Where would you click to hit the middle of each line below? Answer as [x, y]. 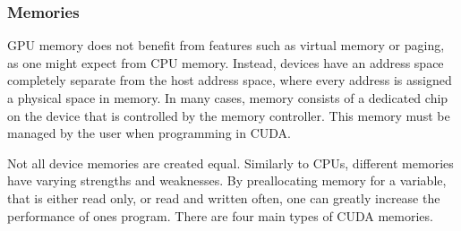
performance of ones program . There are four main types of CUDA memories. [220, 215]
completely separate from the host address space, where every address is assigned [230, 80]
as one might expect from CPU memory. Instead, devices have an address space [226, 62]
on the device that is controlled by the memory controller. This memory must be [229, 115]
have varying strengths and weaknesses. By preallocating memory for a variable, [227, 180]
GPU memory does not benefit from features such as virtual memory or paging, [226, 45]
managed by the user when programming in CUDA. [149, 133]
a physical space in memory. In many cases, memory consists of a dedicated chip [228, 98]
